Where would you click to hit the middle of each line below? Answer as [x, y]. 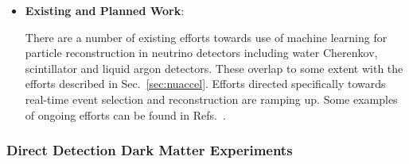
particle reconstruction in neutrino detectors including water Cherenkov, [201, 53]
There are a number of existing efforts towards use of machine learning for [206, 37]
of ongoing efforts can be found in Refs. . [125, 114]
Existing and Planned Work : [105, 10]
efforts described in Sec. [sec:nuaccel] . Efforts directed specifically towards [205, 84]
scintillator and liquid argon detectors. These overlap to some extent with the [214, 68]
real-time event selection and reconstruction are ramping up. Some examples [211, 99]
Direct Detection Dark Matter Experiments [150, 150]
